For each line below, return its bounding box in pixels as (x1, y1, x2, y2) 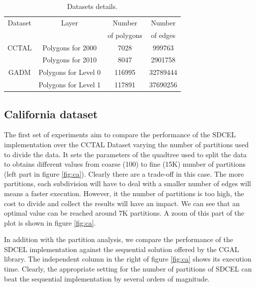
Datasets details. (67, 1, 118, 11)
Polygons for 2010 (42, 54, 97, 65)
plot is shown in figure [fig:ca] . (4, 217, 96, 228)
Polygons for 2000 (42, 42, 97, 52)
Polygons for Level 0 (38, 67, 101, 77)
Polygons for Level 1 (38, 79, 101, 90)
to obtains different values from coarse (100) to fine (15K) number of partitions (4, 159, 246, 169)
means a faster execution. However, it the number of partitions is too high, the (4, 188, 244, 198)
